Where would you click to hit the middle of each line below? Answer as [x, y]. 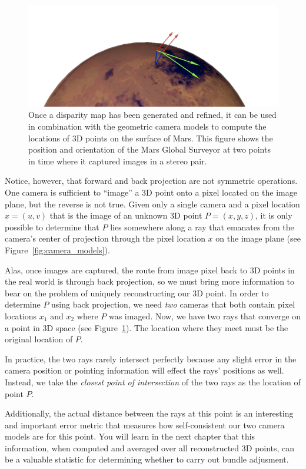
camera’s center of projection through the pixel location [105, 238]
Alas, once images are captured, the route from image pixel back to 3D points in [150, 270]
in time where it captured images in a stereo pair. [118, 161]
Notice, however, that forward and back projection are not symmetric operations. [151, 181]
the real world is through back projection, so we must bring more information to [150, 281]
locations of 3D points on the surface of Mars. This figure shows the [151, 138]
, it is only [274, 215]
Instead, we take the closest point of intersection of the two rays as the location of [153, 382]
